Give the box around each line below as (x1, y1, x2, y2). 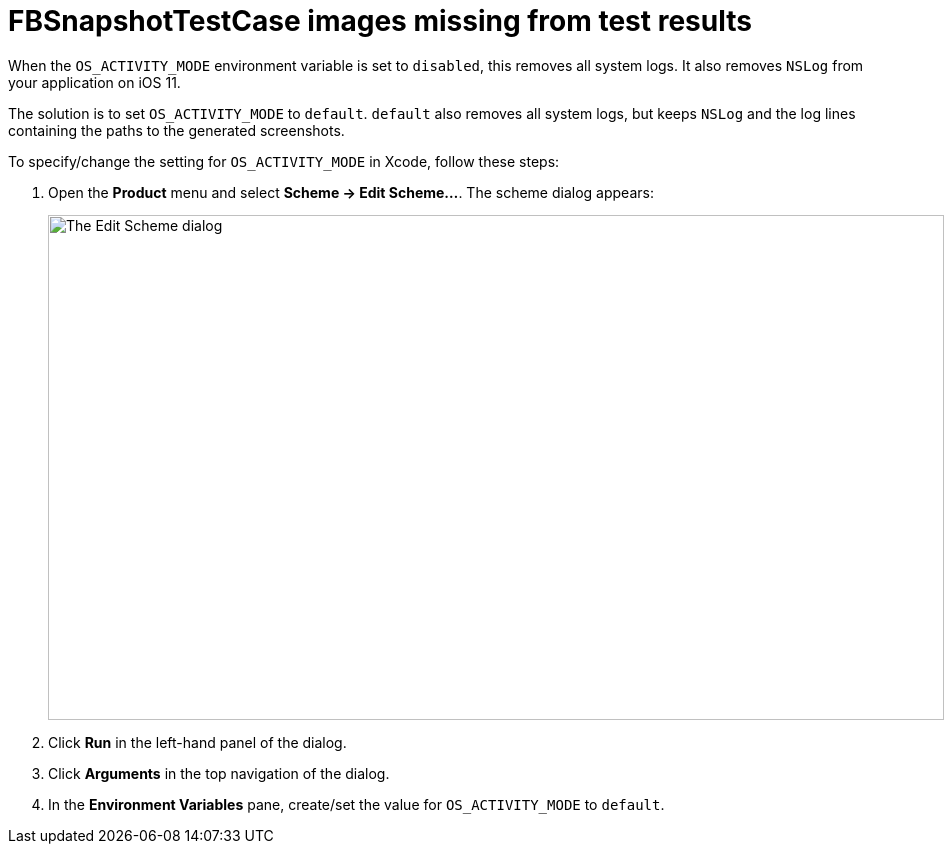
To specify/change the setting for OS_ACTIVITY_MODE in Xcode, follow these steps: (8, 152, 560, 170)
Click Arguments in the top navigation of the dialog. (48, 764, 390, 782)
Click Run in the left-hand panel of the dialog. (48, 733, 347, 751)
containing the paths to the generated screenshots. (8, 121, 345, 139)
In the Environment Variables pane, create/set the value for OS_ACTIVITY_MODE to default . (48, 795, 665, 813)
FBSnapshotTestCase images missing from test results (8, 4, 752, 38)
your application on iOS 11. (8, 73, 181, 91)
